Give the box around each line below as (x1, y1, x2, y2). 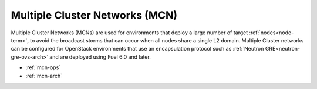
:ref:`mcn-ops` (25, 64, 61, 71)
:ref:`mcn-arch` (25, 72, 63, 79)
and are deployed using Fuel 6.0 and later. (49, 53, 151, 60)
